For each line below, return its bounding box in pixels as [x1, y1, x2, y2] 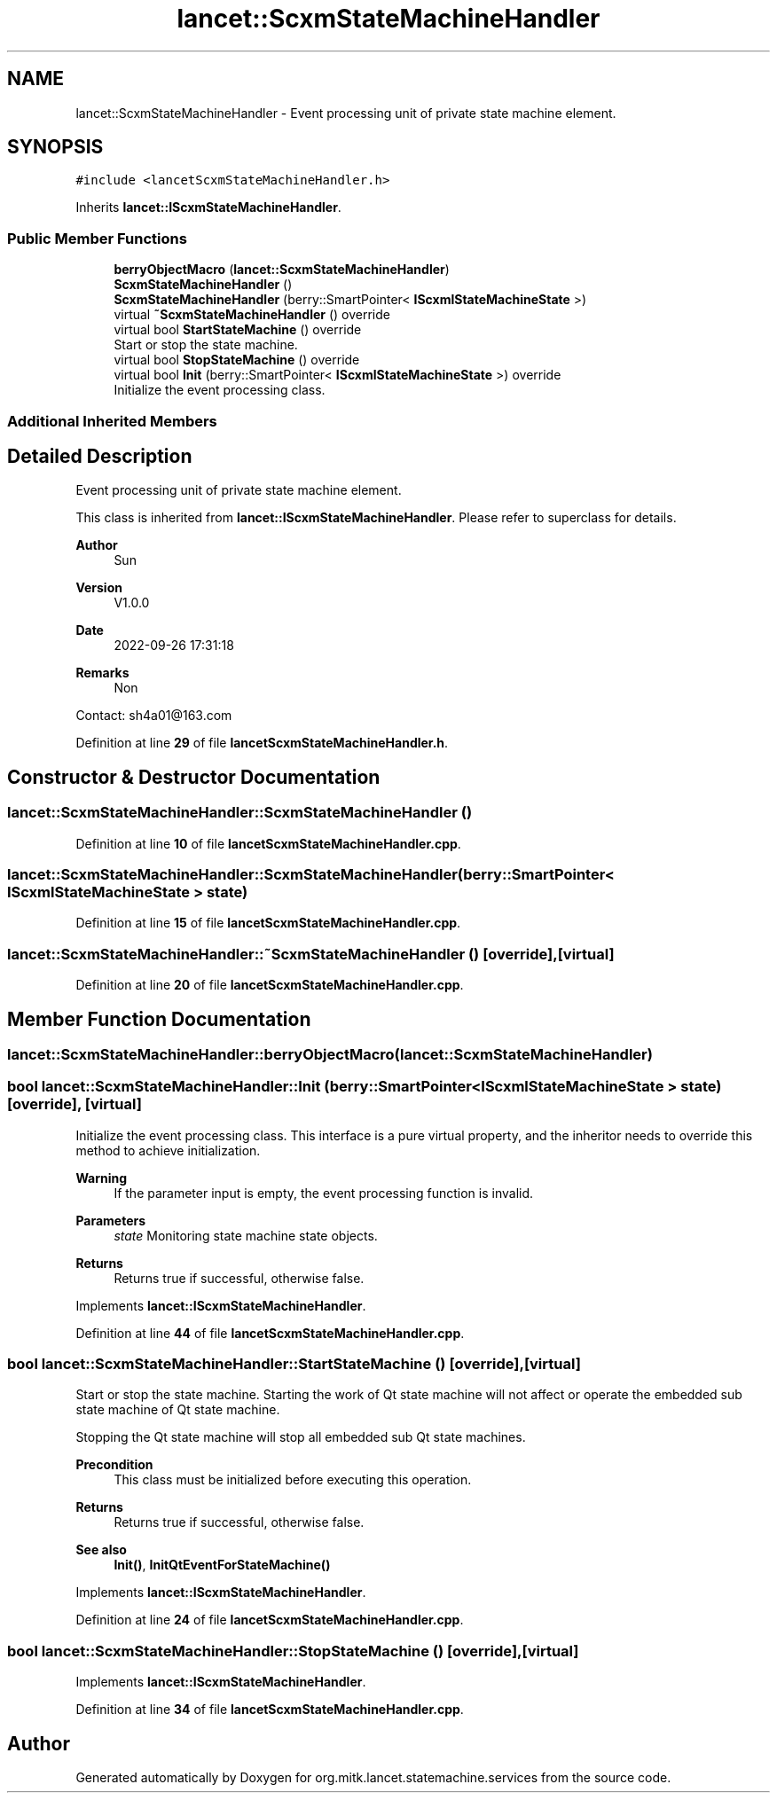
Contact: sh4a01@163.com [75, 708, 232, 724]
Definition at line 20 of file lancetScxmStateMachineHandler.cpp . [75, 977, 464, 993]
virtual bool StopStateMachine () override [114, 352, 360, 368]
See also [75, 1542, 127, 1558]
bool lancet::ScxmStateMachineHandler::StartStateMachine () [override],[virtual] [7, 1355, 581, 1373]
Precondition [75, 1457, 153, 1473]
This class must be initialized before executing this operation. [114, 1472, 472, 1488]
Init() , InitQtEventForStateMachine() [114, 1557, 331, 1573]
